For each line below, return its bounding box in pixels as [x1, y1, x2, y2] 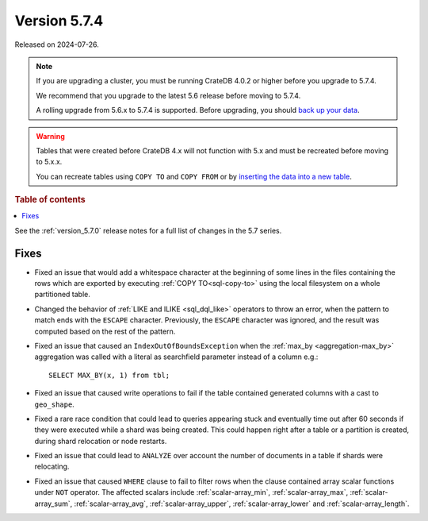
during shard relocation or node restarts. [34, 436, 167, 446]
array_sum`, [34, 499, 73, 508]
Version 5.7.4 [14, 12, 104, 29]
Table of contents [14, 195, 86, 206]
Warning [36, 131, 65, 141]
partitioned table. [34, 290, 91, 299]
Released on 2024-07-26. [14, 40, 99, 49]
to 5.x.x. [36, 157, 63, 167]
